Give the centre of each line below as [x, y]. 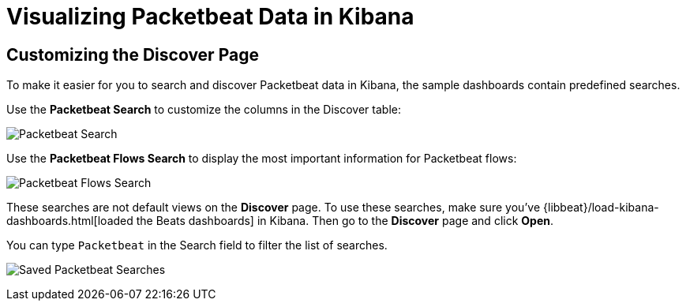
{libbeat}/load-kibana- [601, 208]
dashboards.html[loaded [70, 221]
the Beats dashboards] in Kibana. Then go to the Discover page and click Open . [345, 221]
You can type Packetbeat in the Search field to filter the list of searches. [197, 245]
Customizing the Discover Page [133, 54]
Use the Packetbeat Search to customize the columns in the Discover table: [204, 110]
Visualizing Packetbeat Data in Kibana [210, 17]
